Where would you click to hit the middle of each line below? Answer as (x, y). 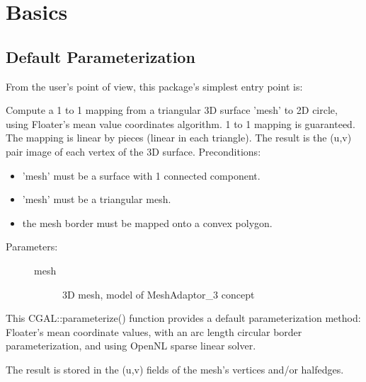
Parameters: (32, 247)
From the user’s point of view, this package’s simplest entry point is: (154, 86)
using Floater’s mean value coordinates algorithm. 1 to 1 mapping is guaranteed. (181, 123)
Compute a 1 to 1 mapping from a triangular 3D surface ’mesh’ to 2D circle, (172, 110)
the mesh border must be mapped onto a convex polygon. (147, 222)
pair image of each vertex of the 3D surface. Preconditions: (133, 151)
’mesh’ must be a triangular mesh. (97, 199)
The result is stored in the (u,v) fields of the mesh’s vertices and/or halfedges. (175, 369)
